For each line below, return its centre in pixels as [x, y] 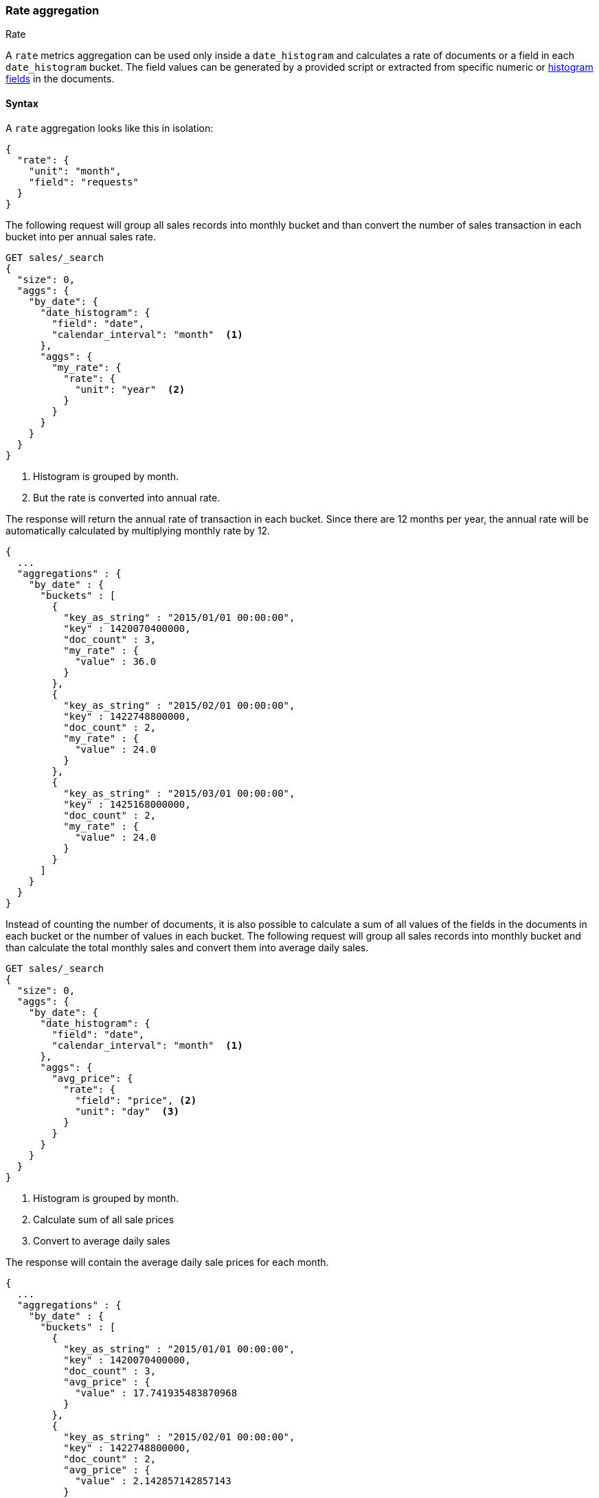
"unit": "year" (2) [130, 389]
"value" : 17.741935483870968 [156, 1393]
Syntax [22, 103]
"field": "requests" [83, 182]
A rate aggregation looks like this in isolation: [110, 128]
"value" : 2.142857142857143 [153, 1480]
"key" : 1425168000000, [127, 804]
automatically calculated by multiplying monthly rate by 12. [138, 530]
